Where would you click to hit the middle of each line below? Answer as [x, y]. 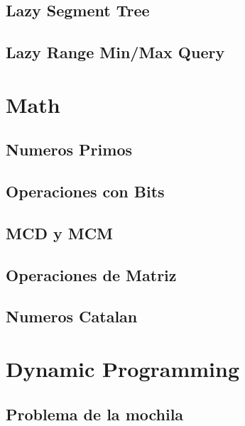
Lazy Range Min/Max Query [115, 52]
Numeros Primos [69, 149]
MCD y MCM [60, 233]
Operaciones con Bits [85, 191]
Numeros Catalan [72, 316]
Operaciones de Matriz [91, 274]
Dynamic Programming [123, 369]
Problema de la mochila [95, 414]
